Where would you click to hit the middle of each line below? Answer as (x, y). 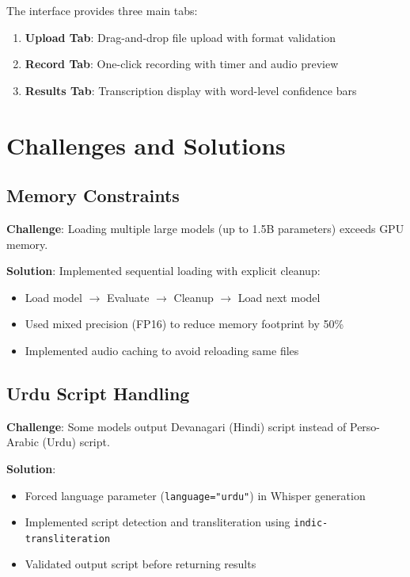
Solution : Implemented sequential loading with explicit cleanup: (163, 271)
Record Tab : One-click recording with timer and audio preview (182, 64)
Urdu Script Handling (98, 393)
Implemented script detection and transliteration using (158, 522)
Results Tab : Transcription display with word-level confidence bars (191, 90)
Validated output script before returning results (140, 564)
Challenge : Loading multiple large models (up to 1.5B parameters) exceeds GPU (205, 228)
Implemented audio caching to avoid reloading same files (162, 350)
